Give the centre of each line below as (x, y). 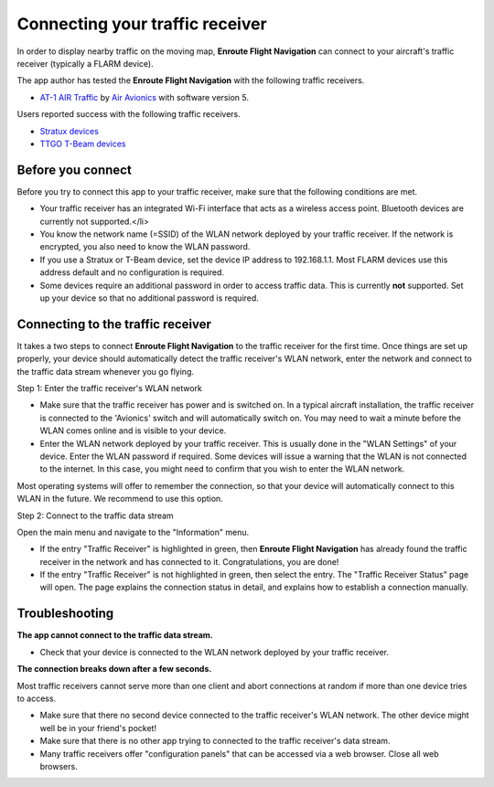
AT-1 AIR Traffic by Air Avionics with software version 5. (144, 97)
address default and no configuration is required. (132, 272)
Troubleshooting (65, 614)
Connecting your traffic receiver (142, 24)
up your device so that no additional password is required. (150, 298)
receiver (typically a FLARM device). (86, 63)
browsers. (59, 766)
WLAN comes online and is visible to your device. (133, 431)
